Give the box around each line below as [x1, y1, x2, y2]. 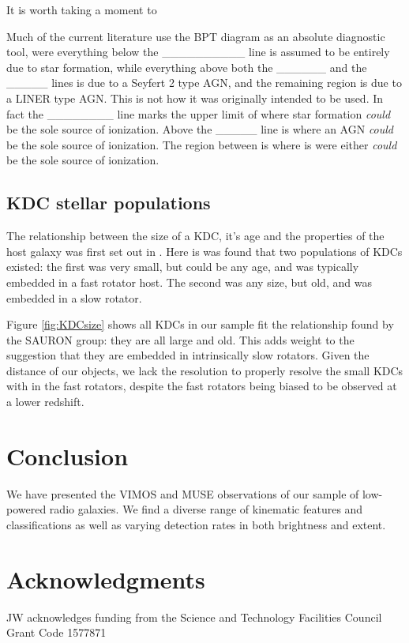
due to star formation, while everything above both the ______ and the [6, 58, 367, 75]
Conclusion [6, 439, 129, 472]
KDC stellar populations [6, 190, 211, 215]
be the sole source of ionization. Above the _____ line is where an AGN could [6, 121, 394, 137]
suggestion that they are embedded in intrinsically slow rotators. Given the [6, 347, 370, 363]
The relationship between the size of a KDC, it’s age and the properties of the [6, 227, 385, 244]
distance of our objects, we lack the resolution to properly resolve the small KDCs [6, 362, 403, 378]
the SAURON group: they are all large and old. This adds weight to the [6, 331, 355, 348]
